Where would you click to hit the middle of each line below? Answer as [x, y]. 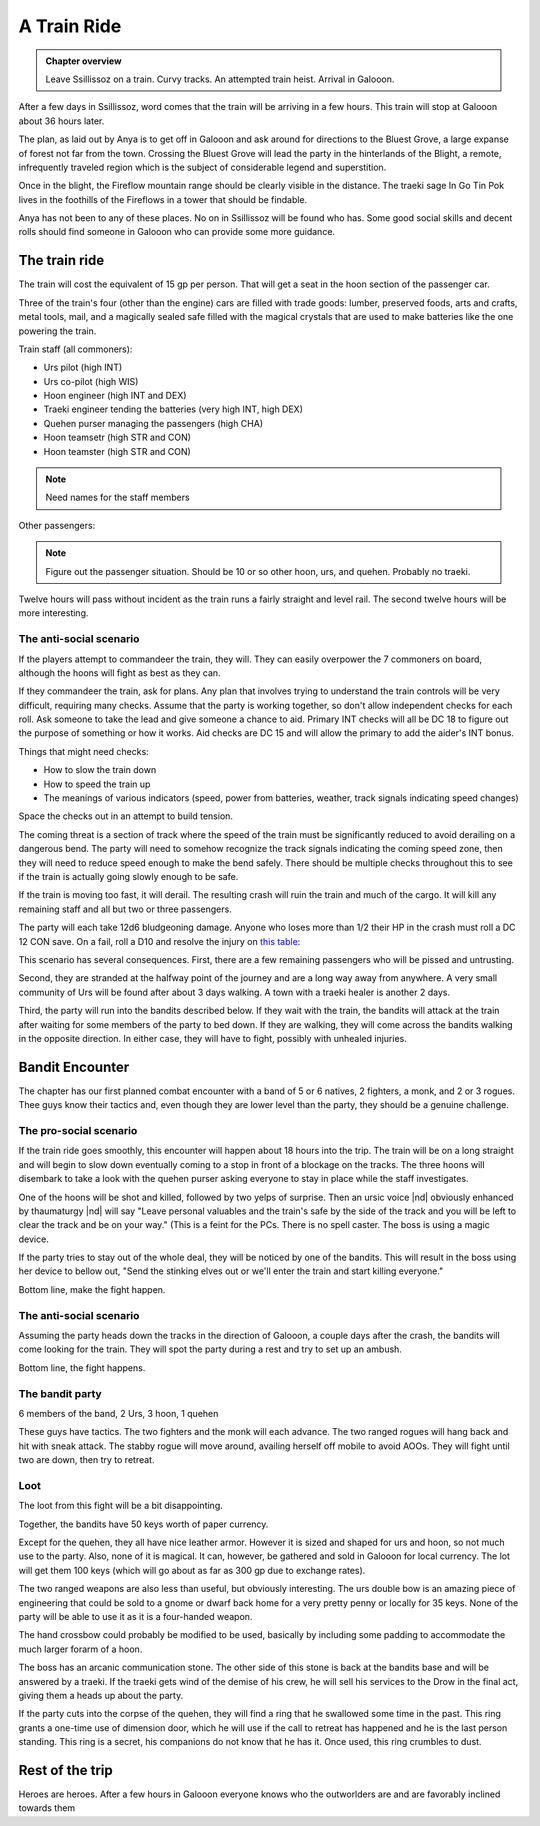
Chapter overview [83, 61]
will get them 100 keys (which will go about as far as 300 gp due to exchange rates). [192, 1570]
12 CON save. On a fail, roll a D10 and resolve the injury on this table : [159, 941]
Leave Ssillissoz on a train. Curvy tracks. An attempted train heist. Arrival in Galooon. [220, 79]
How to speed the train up [97, 784]
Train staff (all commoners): [75, 349]
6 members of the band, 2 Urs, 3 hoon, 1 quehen [118, 1413]
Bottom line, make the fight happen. [92, 1289]
